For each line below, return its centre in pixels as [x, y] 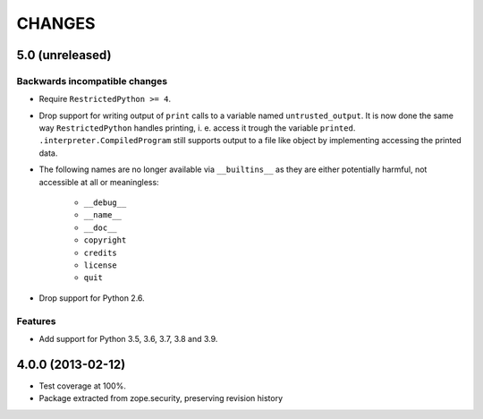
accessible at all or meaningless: [99, 182]
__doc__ [101, 227]
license [101, 265]
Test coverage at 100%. [83, 386]
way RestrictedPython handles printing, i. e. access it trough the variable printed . [197, 128]
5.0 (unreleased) [64, 55]
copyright [105, 240]
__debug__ [105, 203]
